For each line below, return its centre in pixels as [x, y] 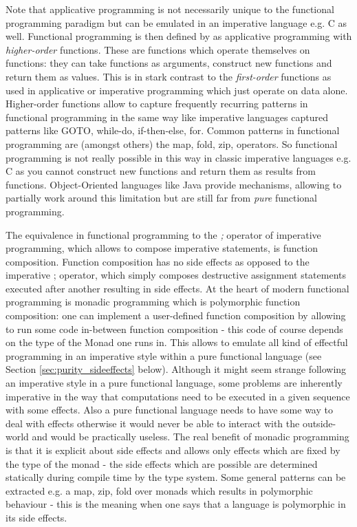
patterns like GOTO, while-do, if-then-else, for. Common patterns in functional [173, 130]
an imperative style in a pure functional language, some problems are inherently [174, 383]
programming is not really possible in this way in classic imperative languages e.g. [178, 157]
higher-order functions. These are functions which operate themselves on [158, 49]
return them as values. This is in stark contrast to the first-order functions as [169, 76]
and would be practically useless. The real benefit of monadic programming [191, 437]
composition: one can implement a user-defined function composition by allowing [176, 315]
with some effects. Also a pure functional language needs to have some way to [169, 410]
